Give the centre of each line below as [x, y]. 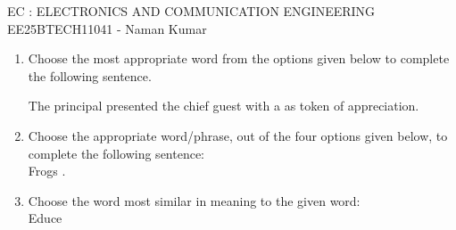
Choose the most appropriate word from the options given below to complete [239, 58]
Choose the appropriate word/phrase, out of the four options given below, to [238, 135]
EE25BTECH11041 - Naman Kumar [107, 28]
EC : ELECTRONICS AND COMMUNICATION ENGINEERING [191, 11]
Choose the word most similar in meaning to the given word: [194, 200]
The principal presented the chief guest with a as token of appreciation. [224, 106]
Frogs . [47, 171]
